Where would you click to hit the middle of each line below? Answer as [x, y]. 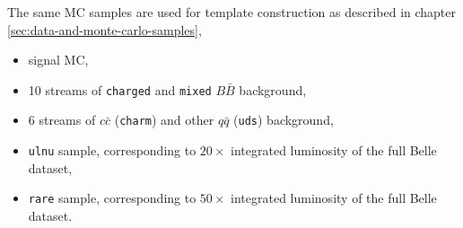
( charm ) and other [164, 120]
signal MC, [58, 60]
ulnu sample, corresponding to [112, 150]
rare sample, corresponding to [112, 198]
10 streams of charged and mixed [120, 89]
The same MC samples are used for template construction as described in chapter [232, 12]
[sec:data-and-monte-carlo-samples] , [105, 29]
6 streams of [62, 120]
